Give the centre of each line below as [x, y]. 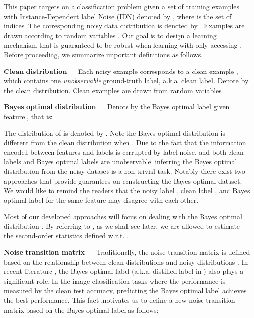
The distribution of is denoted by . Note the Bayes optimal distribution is [115, 133]
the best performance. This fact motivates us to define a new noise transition [120, 300]
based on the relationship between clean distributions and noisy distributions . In [126, 261]
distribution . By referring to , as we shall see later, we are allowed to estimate [122, 226]
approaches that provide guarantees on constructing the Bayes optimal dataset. [123, 181]
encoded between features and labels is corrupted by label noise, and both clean [124, 152]
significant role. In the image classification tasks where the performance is [115, 281]
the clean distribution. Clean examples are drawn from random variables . [115, 90]
